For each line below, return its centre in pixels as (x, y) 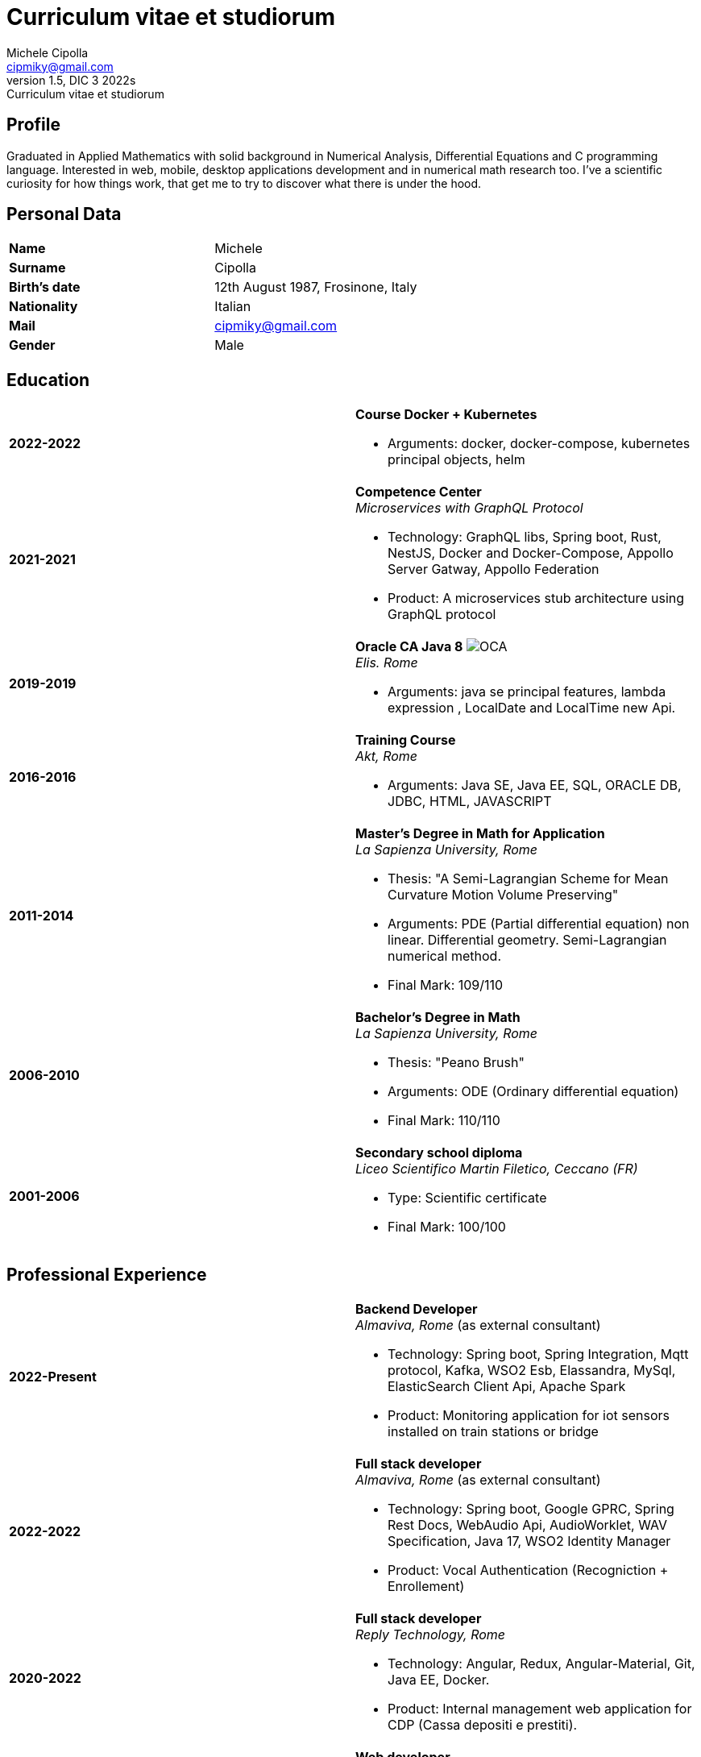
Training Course (406, 740)
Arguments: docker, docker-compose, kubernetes (539, 444)
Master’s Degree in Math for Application (480, 834)
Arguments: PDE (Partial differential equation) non (539, 924)
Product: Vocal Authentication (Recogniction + (528, 1570)
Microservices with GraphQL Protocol (469, 508)
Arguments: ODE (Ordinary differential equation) (533, 1092)
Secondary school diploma (439, 1153)
